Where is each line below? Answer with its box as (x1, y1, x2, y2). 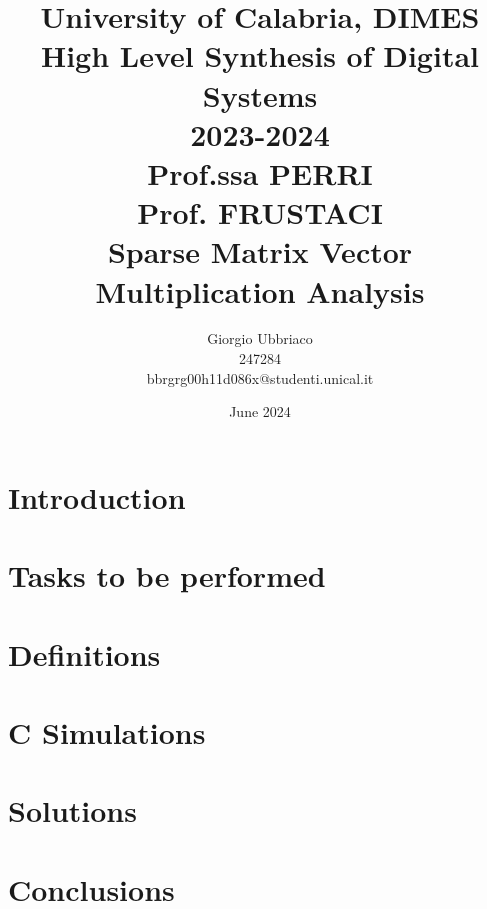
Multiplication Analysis (95, 270, 425, 311)
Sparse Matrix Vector (107, 231, 413, 272)
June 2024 (229, 401, 291, 422)
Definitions (8, 633, 161, 674)
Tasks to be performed (8, 555, 326, 596)
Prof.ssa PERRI (147, 152, 373, 193)
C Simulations (8, 711, 206, 752)
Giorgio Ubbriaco (207, 328, 313, 349)
